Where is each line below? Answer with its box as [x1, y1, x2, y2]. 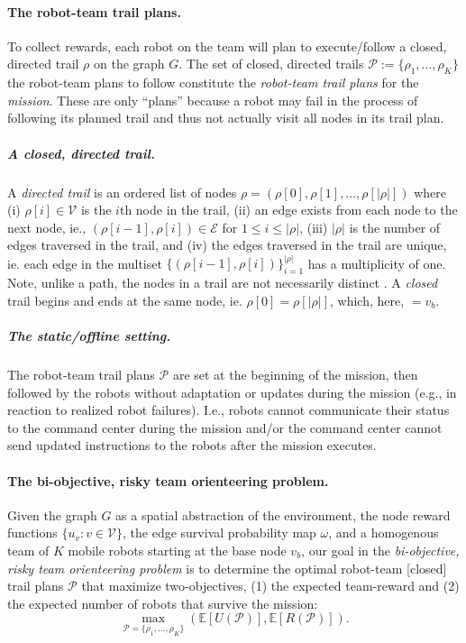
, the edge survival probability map [123, 523, 316, 542]
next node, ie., [7, 217, 87, 236]
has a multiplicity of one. [307, 253, 446, 272]
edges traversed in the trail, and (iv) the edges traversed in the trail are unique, [7, 235, 447, 254]
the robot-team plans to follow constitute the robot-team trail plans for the [7, 73, 419, 92]
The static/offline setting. [7, 326, 171, 344]
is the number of [349, 217, 441, 236]
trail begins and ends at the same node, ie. [7, 290, 242, 309]
